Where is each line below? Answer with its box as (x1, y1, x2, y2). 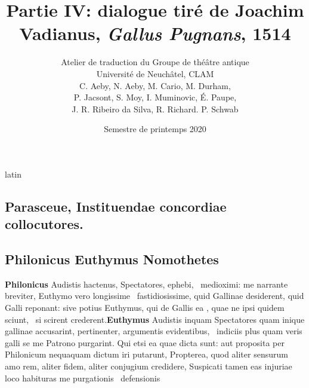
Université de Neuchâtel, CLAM (96, 67, 214, 80)
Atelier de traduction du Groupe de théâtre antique (61, 56, 249, 68)
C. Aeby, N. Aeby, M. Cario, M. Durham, (79, 79, 231, 91)
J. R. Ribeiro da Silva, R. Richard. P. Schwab (72, 102, 239, 115)
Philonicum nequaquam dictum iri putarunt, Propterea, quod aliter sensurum (5, 348, 288, 360)
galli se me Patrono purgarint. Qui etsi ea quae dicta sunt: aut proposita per (5, 336, 285, 349)
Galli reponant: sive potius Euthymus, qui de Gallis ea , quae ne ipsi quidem (5, 301, 285, 314)
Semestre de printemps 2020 (104, 123, 206, 135)
